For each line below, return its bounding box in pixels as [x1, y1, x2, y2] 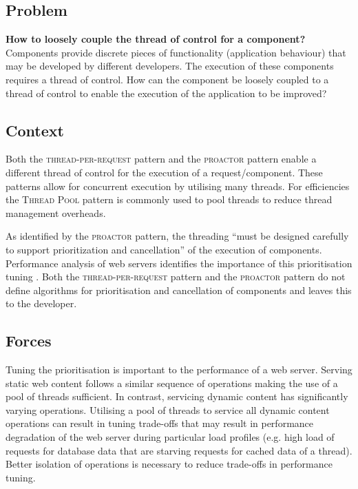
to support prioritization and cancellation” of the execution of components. [6, 242, 322, 256]
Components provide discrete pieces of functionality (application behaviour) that [6, 45, 346, 59]
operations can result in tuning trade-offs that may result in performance [6, 416, 314, 430]
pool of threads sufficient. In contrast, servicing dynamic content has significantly [6, 389, 348, 404]
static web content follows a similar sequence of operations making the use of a [6, 375, 338, 390]
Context [6, 119, 64, 141]
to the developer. [6, 296, 77, 311]
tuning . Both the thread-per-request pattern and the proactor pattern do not [6, 269, 346, 284]
